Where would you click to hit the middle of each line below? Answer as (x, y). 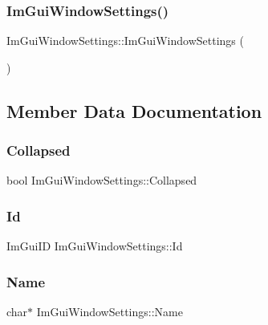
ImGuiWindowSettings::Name (110, 312)
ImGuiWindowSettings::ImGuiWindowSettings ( (125, 41)
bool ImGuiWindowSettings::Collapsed (102, 180)
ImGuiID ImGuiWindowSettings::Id (95, 246)
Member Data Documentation (134, 110)
